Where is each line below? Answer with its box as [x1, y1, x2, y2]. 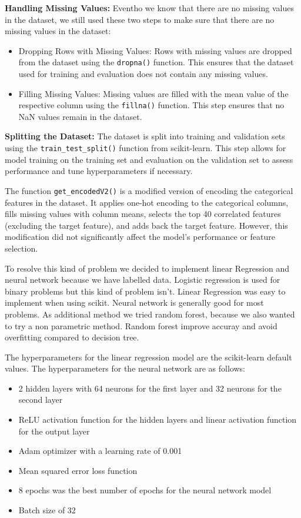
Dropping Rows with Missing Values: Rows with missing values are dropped [18, 44, 292, 56]
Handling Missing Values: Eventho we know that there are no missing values [5, 2, 294, 14]
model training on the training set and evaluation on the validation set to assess [5, 153, 293, 165]
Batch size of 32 [18, 504, 76, 516]
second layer [18, 393, 63, 406]
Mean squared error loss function [18, 464, 138, 476]
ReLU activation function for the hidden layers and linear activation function [18, 413, 297, 426]
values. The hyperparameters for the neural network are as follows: [5, 362, 245, 375]
